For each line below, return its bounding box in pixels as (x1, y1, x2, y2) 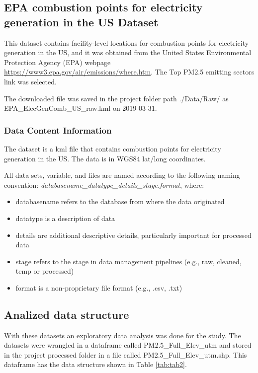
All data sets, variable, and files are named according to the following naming (4, 170, 240, 180)
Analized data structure (4, 306, 129, 322)
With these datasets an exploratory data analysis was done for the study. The (4, 330, 241, 340)
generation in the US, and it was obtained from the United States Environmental (4, 47, 252, 58)
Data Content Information (4, 124, 112, 136)
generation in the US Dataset (4, 14, 159, 29)
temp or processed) (15, 266, 74, 276)
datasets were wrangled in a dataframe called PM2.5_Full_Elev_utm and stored (4, 340, 252, 350)
